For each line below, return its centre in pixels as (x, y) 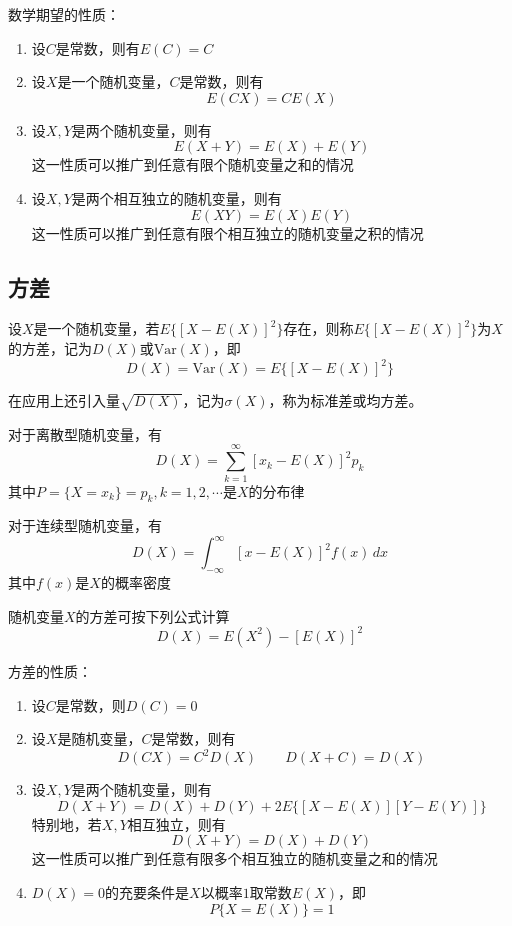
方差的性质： (50, 670)
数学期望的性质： (64, 14)
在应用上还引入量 (64, 400)
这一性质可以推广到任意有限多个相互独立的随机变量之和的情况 (234, 858)
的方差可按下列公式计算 (152, 615)
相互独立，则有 (176, 823)
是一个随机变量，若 (96, 328)
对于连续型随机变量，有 (85, 525)
